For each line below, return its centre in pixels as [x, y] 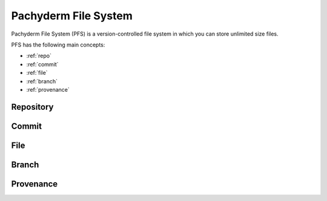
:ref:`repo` [39, 56]
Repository [32, 107]
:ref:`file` [37, 73]
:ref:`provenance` [48, 89]
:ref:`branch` [42, 81]
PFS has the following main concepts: [58, 45]
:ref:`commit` [42, 64]
